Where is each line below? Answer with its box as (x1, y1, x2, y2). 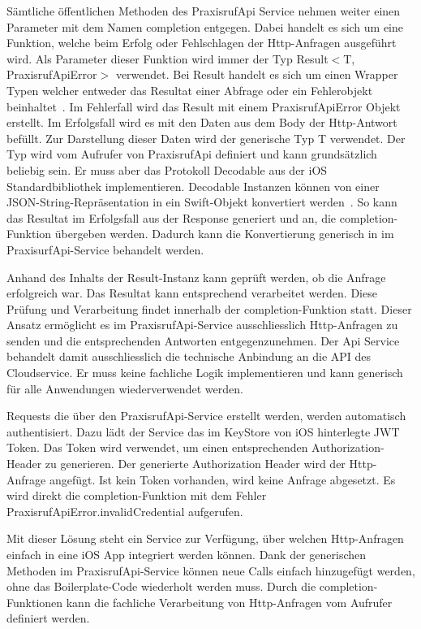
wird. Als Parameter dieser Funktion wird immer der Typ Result (6, 50, 329, 67)
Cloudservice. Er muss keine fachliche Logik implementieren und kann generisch (6, 364, 403, 381)
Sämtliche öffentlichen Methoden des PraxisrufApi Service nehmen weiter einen (6, 2, 401, 19)
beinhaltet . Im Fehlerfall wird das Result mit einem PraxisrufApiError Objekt (6, 98, 401, 115)
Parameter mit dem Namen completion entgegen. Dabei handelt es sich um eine (6, 18, 404, 35)
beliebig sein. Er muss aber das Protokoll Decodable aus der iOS (6, 161, 328, 178)
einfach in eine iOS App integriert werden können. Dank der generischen (6, 546, 367, 562)
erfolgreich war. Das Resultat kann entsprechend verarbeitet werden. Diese (6, 284, 377, 301)
